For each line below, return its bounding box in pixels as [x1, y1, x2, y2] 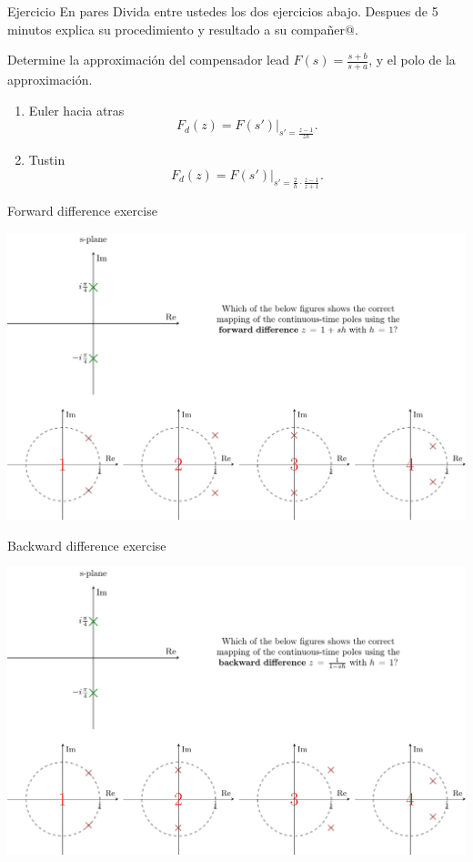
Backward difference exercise [7, 535, 166, 554]
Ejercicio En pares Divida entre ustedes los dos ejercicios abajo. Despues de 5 [7, 2, 438, 20]
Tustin [28, 150, 65, 169]
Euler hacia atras [28, 100, 125, 119]
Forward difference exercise [7, 201, 157, 220]
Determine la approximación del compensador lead [7, 50, 289, 69]
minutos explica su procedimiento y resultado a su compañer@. [7, 19, 358, 38]
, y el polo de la [368, 50, 456, 69]
